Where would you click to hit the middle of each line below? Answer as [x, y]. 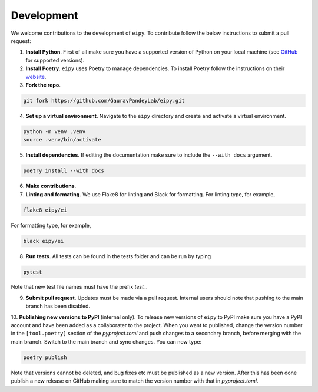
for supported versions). [55, 60]
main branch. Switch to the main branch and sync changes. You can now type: [106, 341]
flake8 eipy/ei [45, 210]
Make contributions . [51, 186]
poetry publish [45, 357]
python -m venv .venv [54, 131]
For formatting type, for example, [51, 225]
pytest [33, 272]
